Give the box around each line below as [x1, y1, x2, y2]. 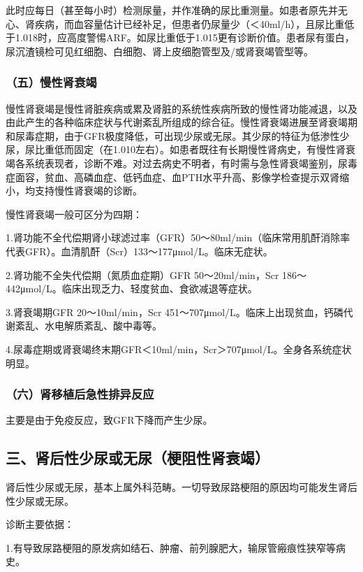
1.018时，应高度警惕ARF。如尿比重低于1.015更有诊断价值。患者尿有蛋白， [15, 30, 355, 45]
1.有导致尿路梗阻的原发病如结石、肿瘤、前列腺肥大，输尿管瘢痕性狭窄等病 [6, 540, 346, 555]
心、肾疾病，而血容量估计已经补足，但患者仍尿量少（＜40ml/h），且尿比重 [6, 16, 345, 31]
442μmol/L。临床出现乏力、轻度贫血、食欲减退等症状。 [6, 281, 258, 296]
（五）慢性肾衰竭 [6, 73, 97, 91]
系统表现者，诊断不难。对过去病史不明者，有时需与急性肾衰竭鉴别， [24, 155, 338, 170]
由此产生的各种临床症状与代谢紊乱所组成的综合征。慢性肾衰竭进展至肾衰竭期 [6, 115, 357, 129]
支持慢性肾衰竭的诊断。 [34, 183, 142, 198]
